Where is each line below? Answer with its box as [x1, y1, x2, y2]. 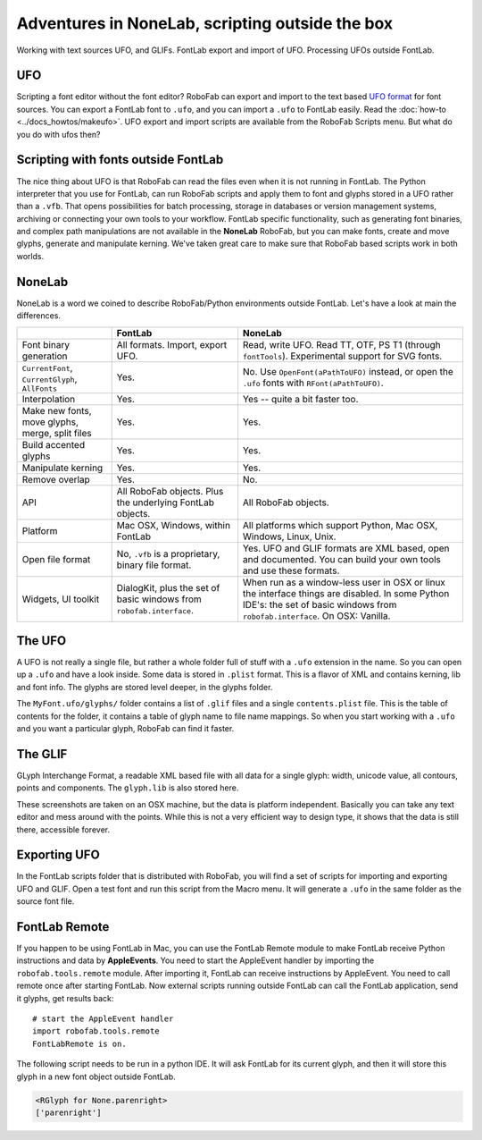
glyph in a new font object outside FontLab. [16, 1071, 176, 1082]
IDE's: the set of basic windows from [242, 598, 397, 611]
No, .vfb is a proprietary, [116, 547, 220, 560]
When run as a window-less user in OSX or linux [242, 576, 446, 588]
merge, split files [21, 426, 93, 439]
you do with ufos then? [16, 129, 101, 139]
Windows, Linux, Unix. [242, 530, 337, 543]
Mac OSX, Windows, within [116, 519, 231, 531]
